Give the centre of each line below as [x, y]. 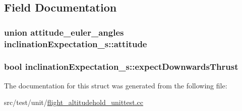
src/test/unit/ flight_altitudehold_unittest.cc [74, 102]
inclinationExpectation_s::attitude [76, 43]
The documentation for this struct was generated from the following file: [116, 85]
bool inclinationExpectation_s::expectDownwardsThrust [121, 67]
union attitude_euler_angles [64, 32]
